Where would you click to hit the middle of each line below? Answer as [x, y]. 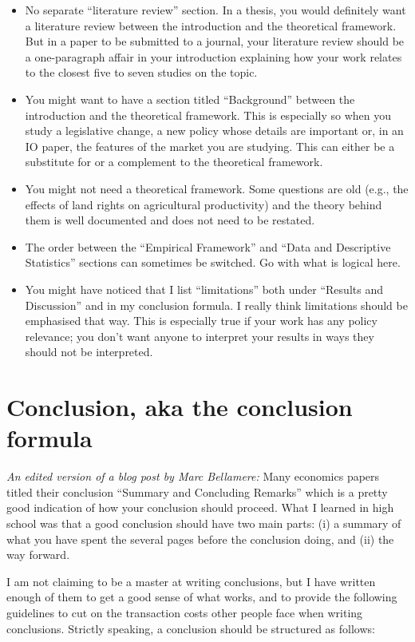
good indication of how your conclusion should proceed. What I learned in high [200, 507]
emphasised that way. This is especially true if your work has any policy [201, 321]
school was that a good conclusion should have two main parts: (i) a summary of [204, 523]
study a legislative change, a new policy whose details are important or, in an [214, 131]
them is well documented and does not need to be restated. [170, 220]
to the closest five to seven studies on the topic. [141, 72]
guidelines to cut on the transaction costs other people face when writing [185, 612]
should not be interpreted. [89, 352]
